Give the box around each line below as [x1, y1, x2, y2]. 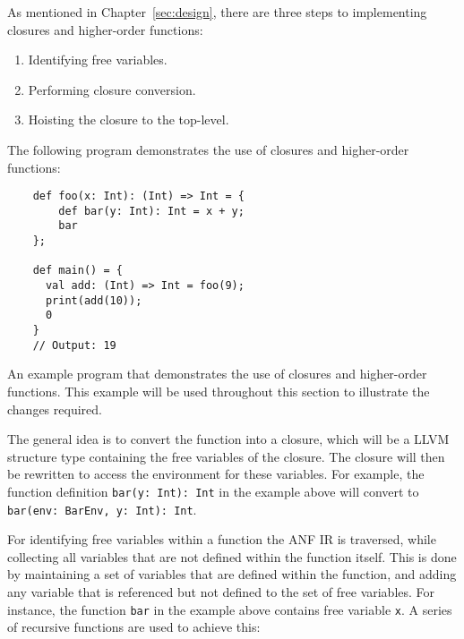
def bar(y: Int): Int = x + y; [58, 204, 245, 217]
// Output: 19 [32, 338, 116, 352]
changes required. [7, 399, 102, 418]
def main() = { [32, 264, 123, 277]
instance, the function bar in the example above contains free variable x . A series [7, 600, 452, 618]
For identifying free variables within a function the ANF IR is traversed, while [7, 530, 436, 549]
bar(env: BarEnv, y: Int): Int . [7, 499, 197, 518]
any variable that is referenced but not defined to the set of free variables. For [7, 583, 435, 601]
